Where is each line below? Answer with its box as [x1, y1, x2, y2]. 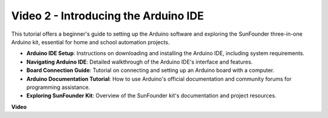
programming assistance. [26, 84, 91, 91]
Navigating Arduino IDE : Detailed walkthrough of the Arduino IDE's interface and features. [26, 58, 253, 65]
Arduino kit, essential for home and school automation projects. [11, 38, 170, 45]
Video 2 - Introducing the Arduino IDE [11, 9, 204, 22]
